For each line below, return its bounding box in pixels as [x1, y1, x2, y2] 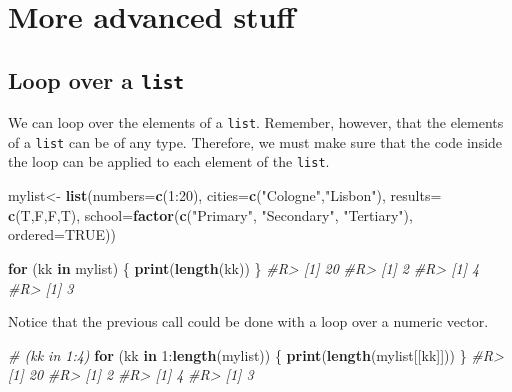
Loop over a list [8, 64, 185, 95]
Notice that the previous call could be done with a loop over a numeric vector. [8, 311, 489, 332]
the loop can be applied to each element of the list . [8, 151, 330, 172]
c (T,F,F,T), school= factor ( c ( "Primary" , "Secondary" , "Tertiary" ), [8, 204, 413, 225]
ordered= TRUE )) [8, 224, 116, 245]
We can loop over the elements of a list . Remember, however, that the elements [8, 112, 504, 133]
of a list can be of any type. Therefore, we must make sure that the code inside [8, 131, 503, 152]
